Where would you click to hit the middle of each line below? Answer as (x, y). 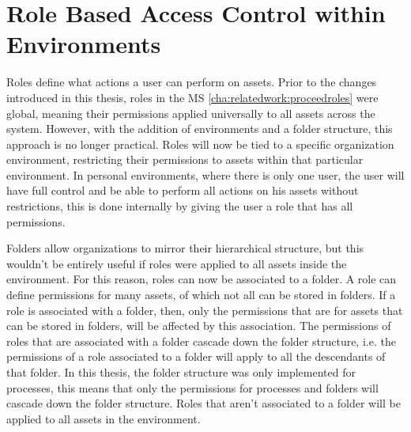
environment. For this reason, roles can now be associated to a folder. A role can (202, 279)
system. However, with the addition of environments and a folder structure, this (200, 129)
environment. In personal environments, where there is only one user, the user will (205, 174)
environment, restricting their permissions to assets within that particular (185, 159)
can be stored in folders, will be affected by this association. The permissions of (199, 326)
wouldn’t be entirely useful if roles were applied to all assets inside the (177, 263)
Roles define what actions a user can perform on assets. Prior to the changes (192, 82)
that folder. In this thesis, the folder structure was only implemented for (181, 372)
